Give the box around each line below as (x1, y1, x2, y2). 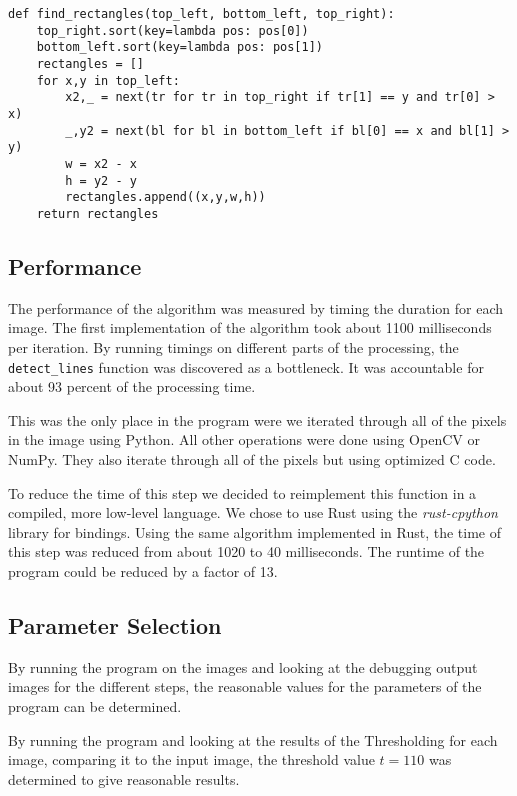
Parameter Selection (8, 609, 222, 640)
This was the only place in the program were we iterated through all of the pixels (8, 409, 507, 430)
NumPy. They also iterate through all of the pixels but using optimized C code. (8, 448, 496, 469)
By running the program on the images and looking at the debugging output (8, 656, 478, 677)
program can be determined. (8, 695, 182, 716)
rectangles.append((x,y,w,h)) (65, 190, 266, 205)
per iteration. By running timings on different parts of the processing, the (8, 336, 459, 357)
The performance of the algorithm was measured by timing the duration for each (8, 297, 504, 318)
